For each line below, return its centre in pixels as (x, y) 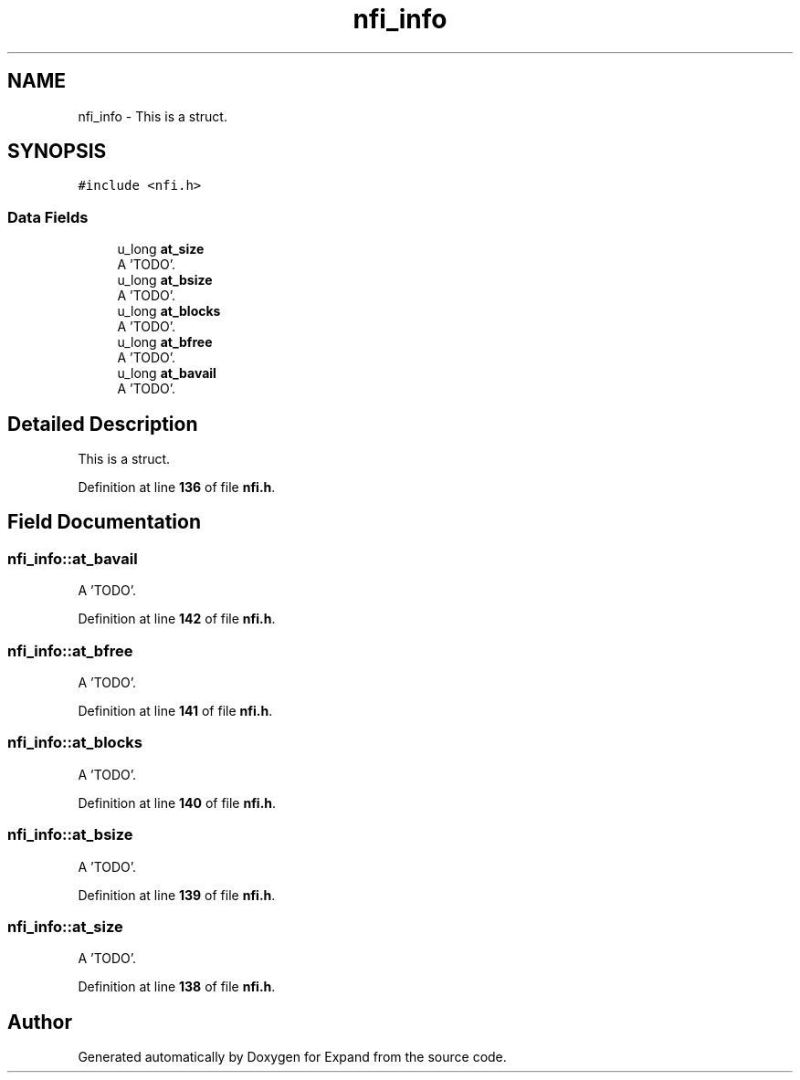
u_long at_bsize (165, 280)
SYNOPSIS (57, 152)
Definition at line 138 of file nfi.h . (177, 987)
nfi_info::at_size (65, 926)
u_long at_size (161, 249)
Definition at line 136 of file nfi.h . (177, 488)
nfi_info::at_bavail (73, 558)
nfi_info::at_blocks (75, 743)
